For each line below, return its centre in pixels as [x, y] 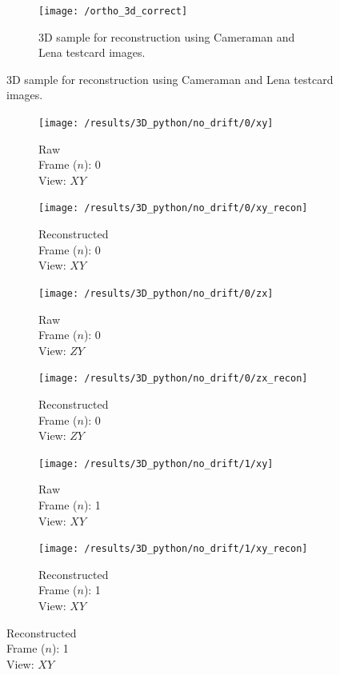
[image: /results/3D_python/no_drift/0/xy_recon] [173, 208]
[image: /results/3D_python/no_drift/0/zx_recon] [173, 379]
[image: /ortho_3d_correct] [113, 11]
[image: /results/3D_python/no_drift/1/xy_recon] [173, 549]
